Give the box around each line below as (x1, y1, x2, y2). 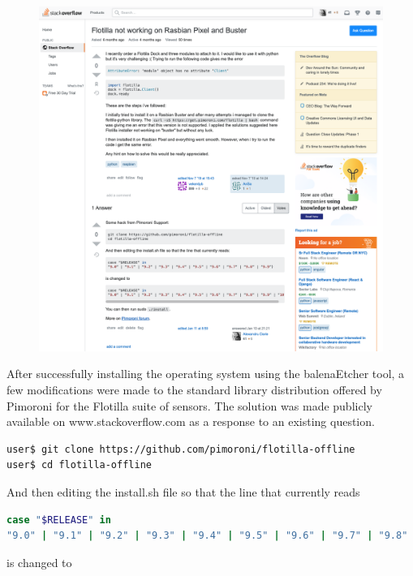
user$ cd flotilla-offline (6, 459, 152, 471)
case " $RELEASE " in (6, 514, 111, 526)
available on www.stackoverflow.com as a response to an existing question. (6, 413, 375, 430)
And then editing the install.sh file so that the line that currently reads (6, 483, 360, 500)
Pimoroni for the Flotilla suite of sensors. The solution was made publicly (6, 397, 372, 414)
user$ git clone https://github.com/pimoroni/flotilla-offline (6, 443, 355, 455)
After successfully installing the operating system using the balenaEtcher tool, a (6, 365, 405, 382)
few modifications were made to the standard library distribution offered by (6, 381, 382, 398)
